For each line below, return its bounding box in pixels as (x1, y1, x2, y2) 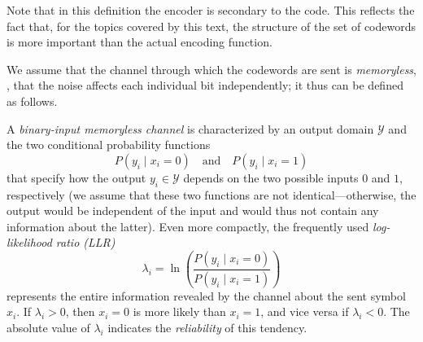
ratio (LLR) (55, 234, 116, 251)
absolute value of (7, 319, 90, 336)
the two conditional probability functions (7, 136, 211, 153)
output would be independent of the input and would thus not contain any (7, 202, 379, 219)
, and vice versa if (260, 303, 349, 320)
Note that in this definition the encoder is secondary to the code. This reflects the (7, 2, 415, 18)
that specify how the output (7, 169, 146, 186)
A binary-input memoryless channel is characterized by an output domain (7, 120, 374, 137)
